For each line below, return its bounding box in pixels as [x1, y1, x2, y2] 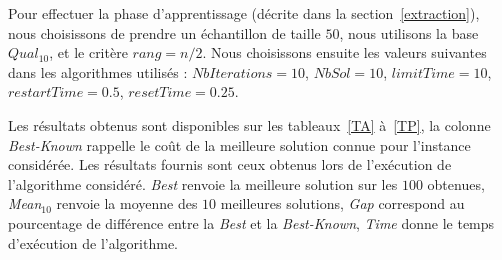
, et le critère [49, 42, 128, 63]
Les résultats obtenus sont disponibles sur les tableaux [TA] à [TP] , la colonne [8, 114, 491, 135]
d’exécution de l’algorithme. [8, 232, 179, 253]
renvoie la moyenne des [56, 193, 198, 214]
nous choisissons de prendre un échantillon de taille [8, 22, 321, 43]
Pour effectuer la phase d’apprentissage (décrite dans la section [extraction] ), [8, 3, 480, 23]
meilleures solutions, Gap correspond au [220, 193, 465, 214]
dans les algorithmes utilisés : [8, 61, 188, 82]
